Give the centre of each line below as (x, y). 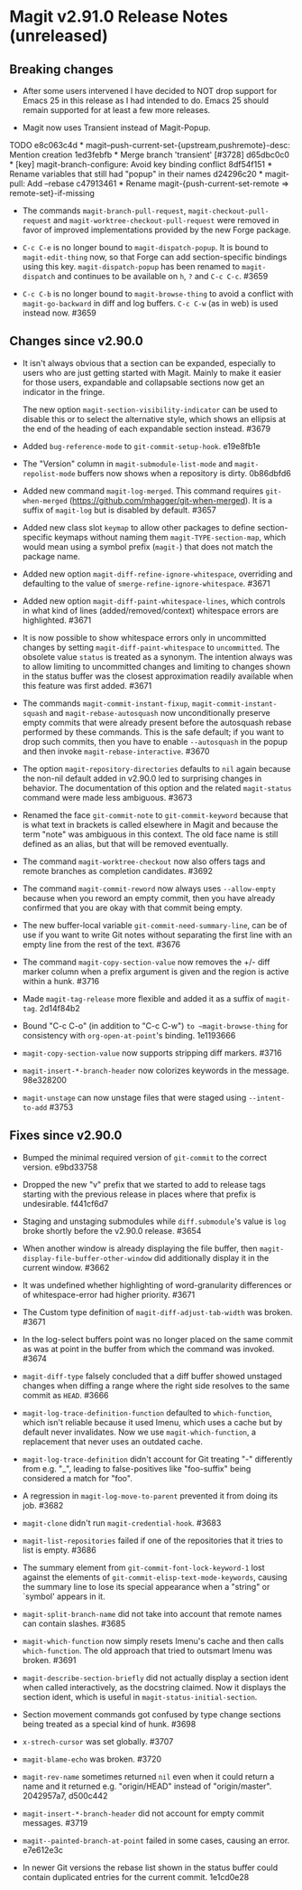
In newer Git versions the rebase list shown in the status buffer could (150, 1867)
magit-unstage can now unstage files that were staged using (134, 1097)
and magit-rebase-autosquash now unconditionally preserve (160, 712)
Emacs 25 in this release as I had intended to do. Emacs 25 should (145, 100)
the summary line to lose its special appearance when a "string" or (146, 1586)
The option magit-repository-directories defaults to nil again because (156, 768)
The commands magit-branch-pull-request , (104, 211)
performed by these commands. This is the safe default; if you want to (153, 732)
